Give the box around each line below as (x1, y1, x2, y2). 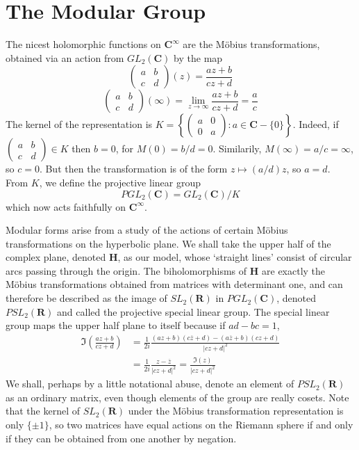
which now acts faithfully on (6, 199, 126, 214)
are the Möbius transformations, (183, 37, 320, 51)
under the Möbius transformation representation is (128, 403, 344, 418)
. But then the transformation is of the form (39, 161, 228, 176)
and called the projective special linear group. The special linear (57, 304, 330, 319)
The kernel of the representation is (6, 117, 153, 131)
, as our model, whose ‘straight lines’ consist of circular (117, 250, 352, 264)
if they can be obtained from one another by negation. (6, 431, 237, 445)
